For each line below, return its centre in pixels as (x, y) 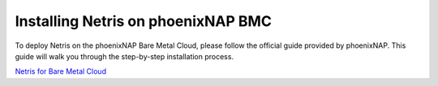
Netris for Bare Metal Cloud (61, 71)
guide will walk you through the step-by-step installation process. (125, 56)
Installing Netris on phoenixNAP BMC (143, 21)
